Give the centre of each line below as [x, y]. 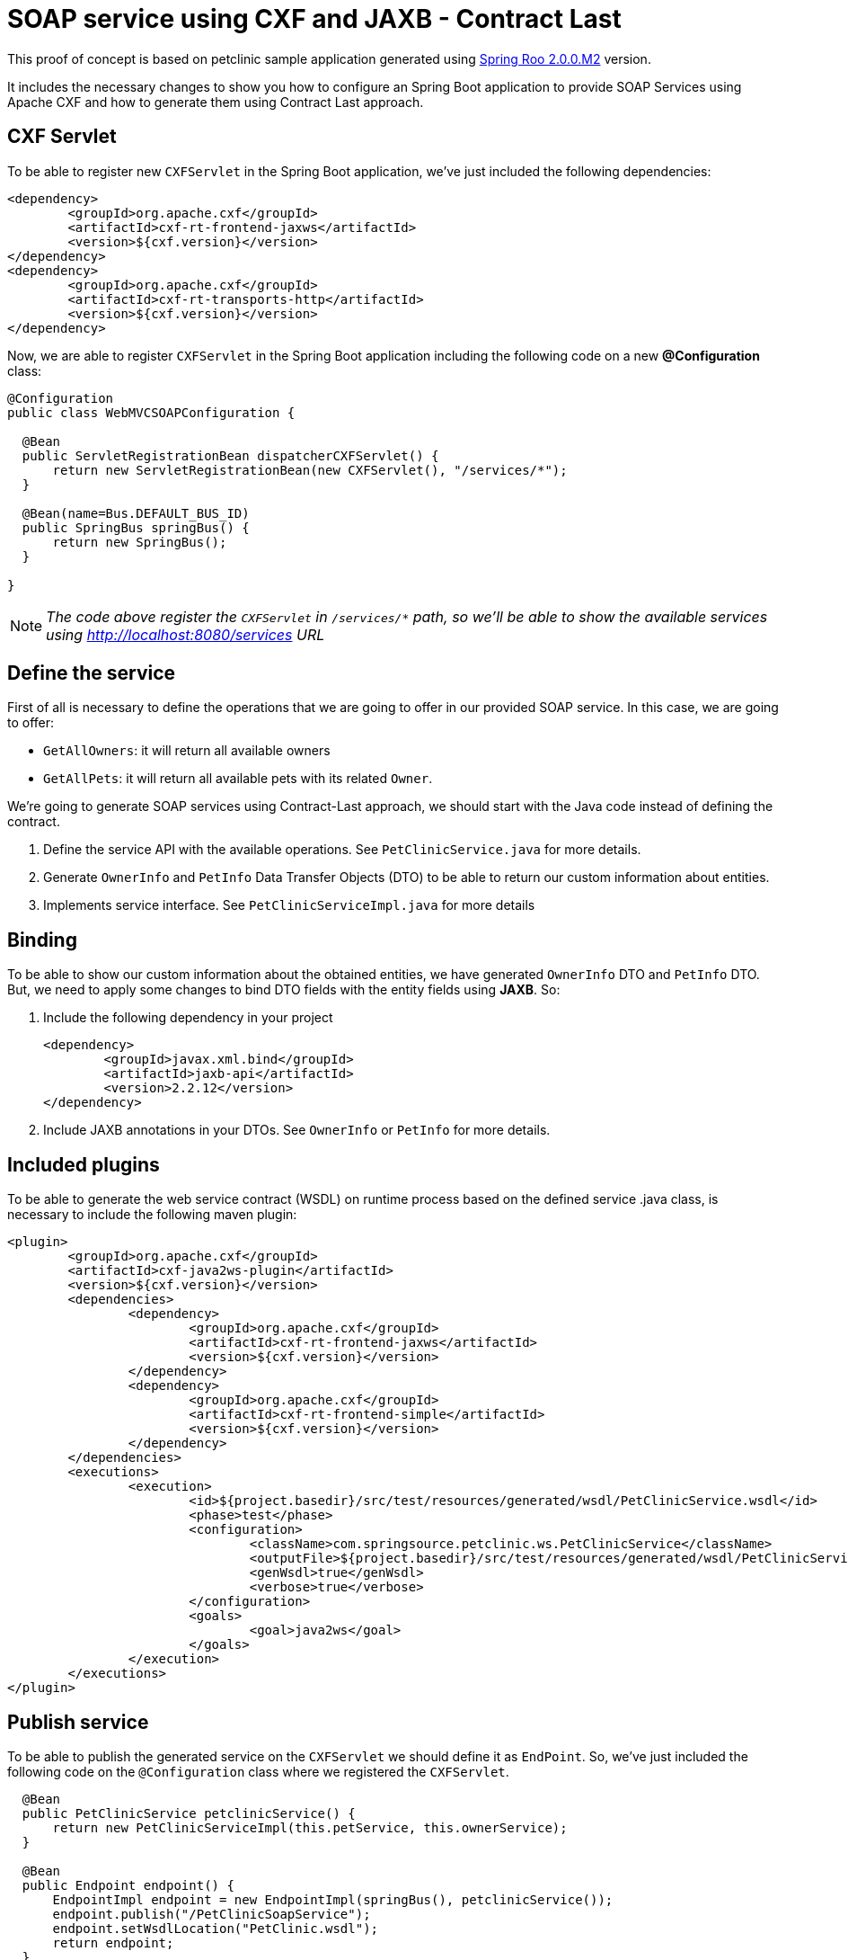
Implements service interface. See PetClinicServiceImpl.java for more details [289, 905]
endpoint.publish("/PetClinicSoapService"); [212, 1914]
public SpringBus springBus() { [136, 527]
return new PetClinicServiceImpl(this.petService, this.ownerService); [310, 1827]
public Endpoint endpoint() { [128, 1885]
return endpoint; [113, 1942]
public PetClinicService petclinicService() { [189, 1813]
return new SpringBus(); [140, 542]
